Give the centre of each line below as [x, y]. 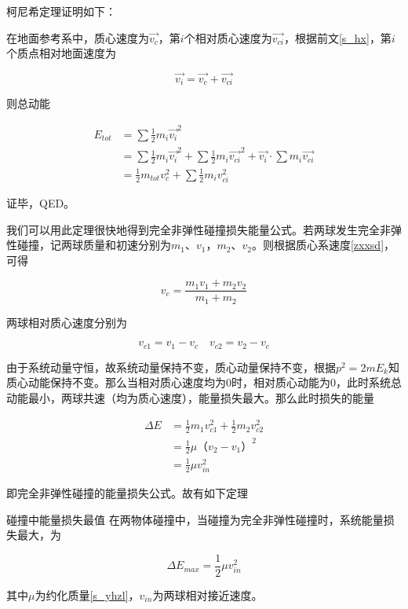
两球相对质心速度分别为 [67, 322]
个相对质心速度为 [228, 37]
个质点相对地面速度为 [61, 53]
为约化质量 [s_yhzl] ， [87, 594]
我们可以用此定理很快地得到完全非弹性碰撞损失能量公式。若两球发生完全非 [199, 229]
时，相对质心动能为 [281, 382]
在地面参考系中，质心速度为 [78, 37]
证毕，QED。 [41, 202]
